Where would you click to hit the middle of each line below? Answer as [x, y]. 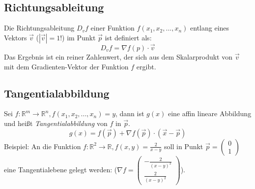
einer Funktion [113, 28]
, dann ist [130, 113]
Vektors [15, 37]
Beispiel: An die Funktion [42, 146]
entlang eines [210, 28]
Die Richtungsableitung [39, 28]
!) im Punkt [78, 37]
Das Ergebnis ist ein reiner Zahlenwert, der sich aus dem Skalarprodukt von [118, 57]
